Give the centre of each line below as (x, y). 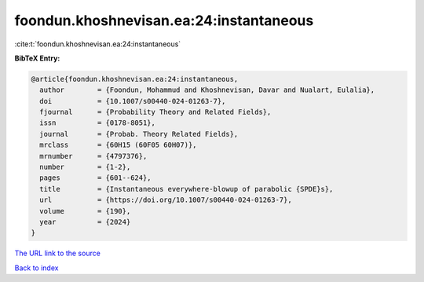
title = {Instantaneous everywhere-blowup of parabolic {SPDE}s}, (186, 189)
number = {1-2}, (85, 167)
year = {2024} (85, 222)
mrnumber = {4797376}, (93, 156)
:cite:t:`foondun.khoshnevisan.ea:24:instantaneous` (98, 44)
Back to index (37, 268)
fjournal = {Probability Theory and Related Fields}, (155, 112)
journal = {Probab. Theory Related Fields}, (139, 134)
